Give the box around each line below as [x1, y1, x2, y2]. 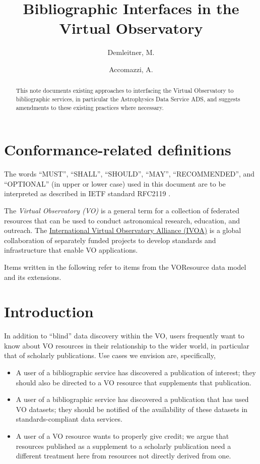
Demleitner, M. [107, 47, 155, 57]
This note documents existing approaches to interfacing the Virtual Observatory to [16, 86, 234, 95]
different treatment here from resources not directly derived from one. [16, 450, 231, 461]
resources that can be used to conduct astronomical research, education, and [4, 215, 240, 225]
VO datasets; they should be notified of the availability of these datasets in [16, 403, 248, 414]
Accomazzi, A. [109, 64, 153, 74]
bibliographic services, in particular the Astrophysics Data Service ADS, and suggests [16, 94, 240, 103]
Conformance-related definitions [4, 139, 231, 160]
